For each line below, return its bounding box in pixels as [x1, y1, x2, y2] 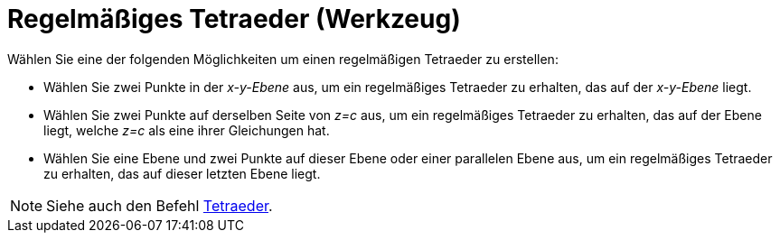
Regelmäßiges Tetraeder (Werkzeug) [7, 4, 461, 34]
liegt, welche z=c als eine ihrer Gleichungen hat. [43, 122, 330, 138]
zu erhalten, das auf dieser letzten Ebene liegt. [43, 165, 321, 181]
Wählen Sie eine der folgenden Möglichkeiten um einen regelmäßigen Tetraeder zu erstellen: [7, 51, 559, 67]
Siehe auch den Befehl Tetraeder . [46, 196, 273, 215]
